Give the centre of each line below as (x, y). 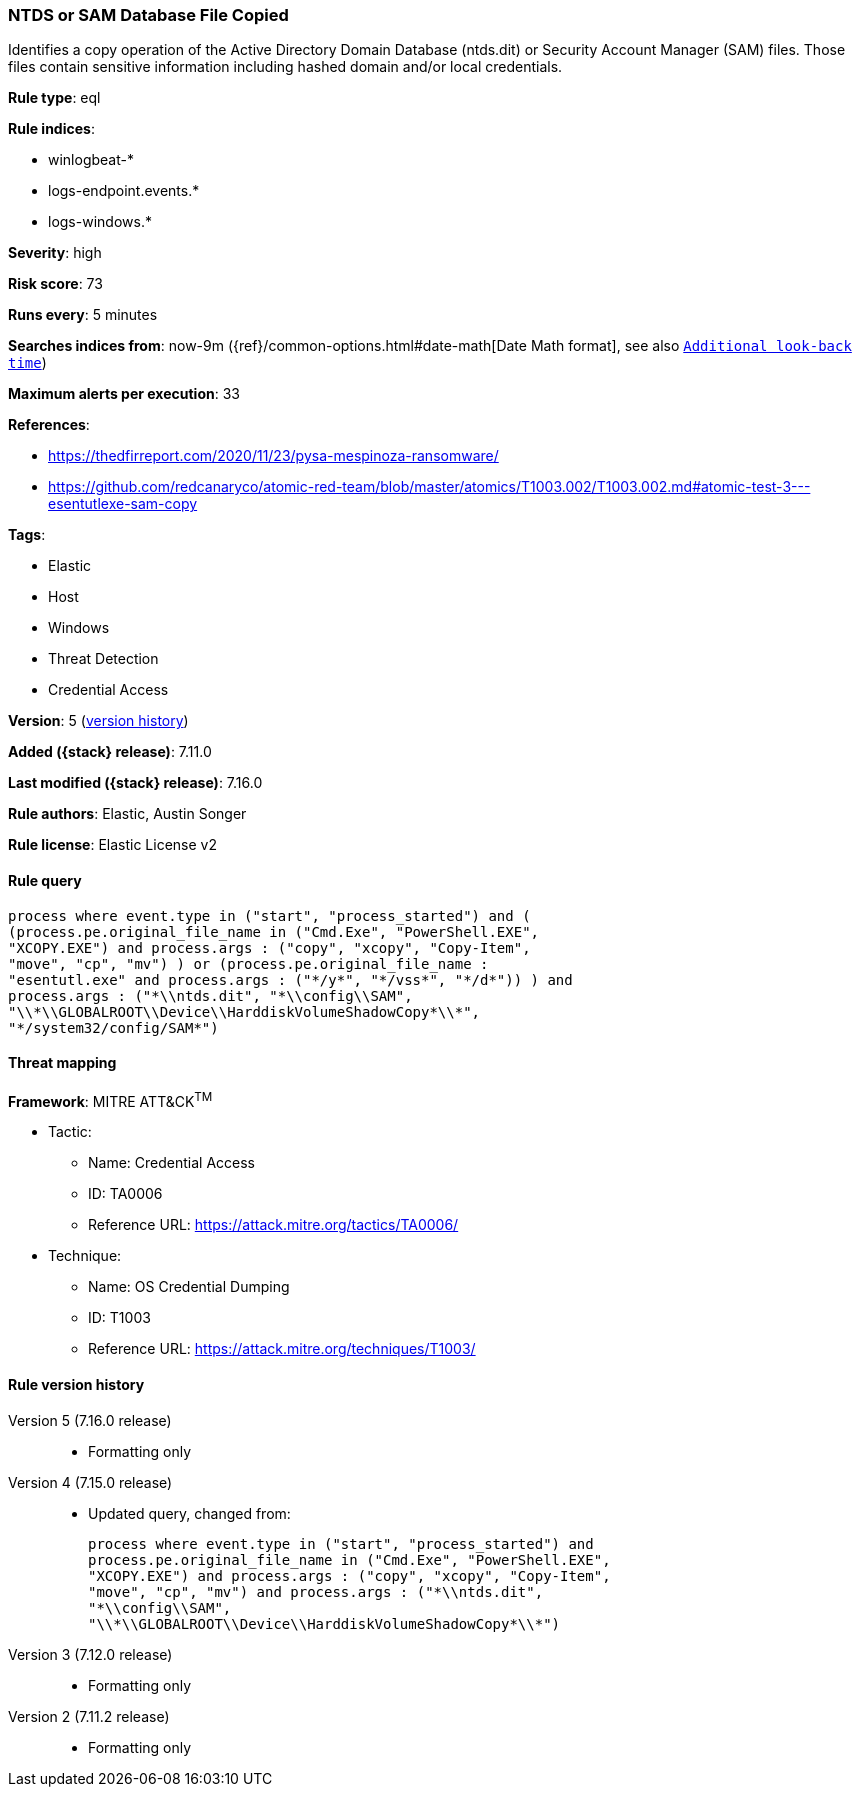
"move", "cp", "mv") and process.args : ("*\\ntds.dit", (316, 1591)
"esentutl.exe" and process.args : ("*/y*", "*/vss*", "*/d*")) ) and (290, 979)
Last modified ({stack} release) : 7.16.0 (135, 783)
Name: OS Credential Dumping (189, 1287)
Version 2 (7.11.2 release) (89, 1716)
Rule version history (76, 1385)
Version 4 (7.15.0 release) (90, 1482)
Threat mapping (62, 1063)
